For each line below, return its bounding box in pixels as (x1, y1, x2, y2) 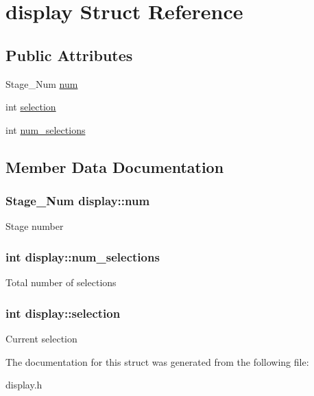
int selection (5, 100, 56, 114)
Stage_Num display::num (5, 192, 150, 209)
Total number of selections (5, 275, 117, 290)
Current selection (5, 331, 77, 345)
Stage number (5, 219, 64, 233)
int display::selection (5, 304, 121, 321)
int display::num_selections (5, 248, 160, 265)
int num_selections (5, 122, 86, 137)
